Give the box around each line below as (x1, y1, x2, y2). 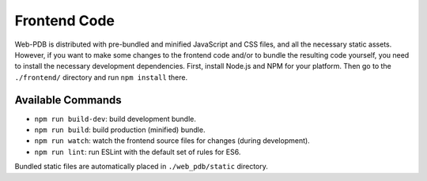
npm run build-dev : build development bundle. (34, 114, 197, 123)
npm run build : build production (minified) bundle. (34, 125, 206, 134)
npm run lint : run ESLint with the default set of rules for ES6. (34, 147, 241, 156)
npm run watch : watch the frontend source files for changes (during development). (34, 136, 310, 145)
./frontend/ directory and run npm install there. (14, 72, 188, 82)
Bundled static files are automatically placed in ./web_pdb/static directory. (14, 162, 268, 172)
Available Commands (14, 93, 122, 107)
